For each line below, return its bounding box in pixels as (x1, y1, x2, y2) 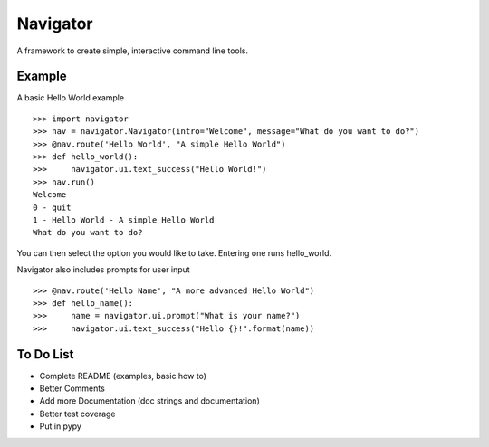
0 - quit (33, 202, 72, 213)
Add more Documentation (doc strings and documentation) (39, 395, 260, 406)
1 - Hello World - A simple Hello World (33, 214, 215, 225)
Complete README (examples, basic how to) (39, 370, 207, 381)
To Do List (16, 347, 74, 362)
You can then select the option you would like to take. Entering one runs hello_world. (16, 247, 332, 258)
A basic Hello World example (16, 92, 125, 103)
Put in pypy (39, 421, 81, 432)
